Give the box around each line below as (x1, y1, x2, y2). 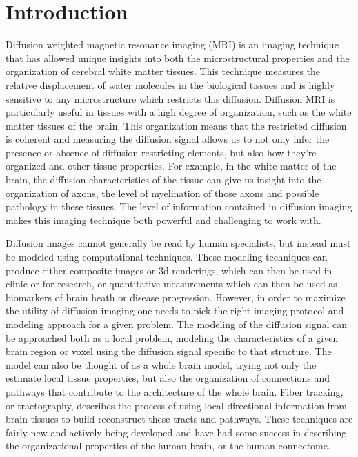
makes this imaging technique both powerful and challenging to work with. (6, 212, 321, 227)
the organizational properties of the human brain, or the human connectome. (6, 438, 330, 453)
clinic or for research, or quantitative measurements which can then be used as (6, 276, 337, 291)
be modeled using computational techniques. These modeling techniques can (6, 250, 328, 264)
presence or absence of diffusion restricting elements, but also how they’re (6, 145, 317, 159)
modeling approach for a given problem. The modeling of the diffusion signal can (6, 317, 347, 331)
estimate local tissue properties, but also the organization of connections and (6, 371, 330, 385)
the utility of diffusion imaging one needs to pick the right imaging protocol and (6, 303, 344, 318)
